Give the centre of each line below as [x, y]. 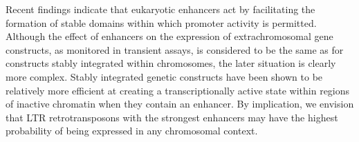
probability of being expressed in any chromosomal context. [132, 131]
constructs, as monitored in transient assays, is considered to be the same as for [175, 49]
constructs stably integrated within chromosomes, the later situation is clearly [171, 63]
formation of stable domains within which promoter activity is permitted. [161, 22]
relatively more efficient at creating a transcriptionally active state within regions [178, 90]
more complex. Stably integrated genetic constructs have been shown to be [164, 76]
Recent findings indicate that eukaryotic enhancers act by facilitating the [160, 9]
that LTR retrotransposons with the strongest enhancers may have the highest [172, 117]
